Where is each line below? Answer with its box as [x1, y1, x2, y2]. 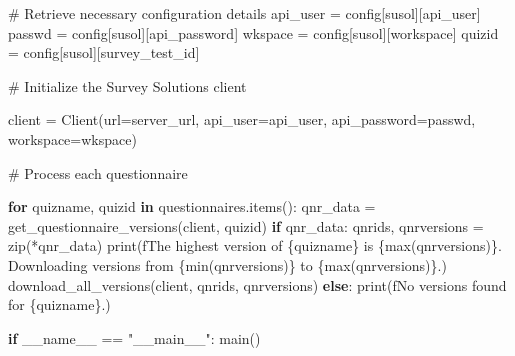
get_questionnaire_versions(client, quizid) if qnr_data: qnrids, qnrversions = [8, 215, 484, 236]
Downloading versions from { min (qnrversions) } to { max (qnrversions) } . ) [8, 254, 447, 275]
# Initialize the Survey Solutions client [8, 75, 247, 96]
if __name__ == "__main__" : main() [8, 327, 261, 348]
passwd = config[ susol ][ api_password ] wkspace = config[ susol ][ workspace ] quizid [8, 22, 499, 43]
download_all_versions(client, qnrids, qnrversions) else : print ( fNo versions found [8, 274, 507, 295]
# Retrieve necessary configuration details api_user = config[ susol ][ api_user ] [8, 3, 481, 23]
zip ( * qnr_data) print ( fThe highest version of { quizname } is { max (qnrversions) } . [8, 235, 502, 256]
